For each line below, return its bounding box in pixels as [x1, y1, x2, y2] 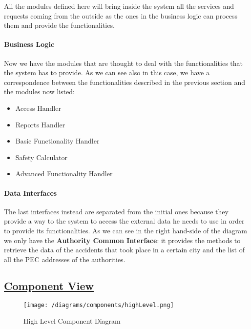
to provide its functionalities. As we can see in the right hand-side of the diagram [4, 225, 247, 235]
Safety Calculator [15, 152, 68, 162]
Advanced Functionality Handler [15, 168, 113, 179]
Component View [4, 278, 94, 293]
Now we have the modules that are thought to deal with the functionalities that [4, 58, 243, 68]
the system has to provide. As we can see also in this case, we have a [4, 67, 209, 78]
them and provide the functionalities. [4, 20, 115, 30]
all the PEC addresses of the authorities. [4, 254, 125, 264]
